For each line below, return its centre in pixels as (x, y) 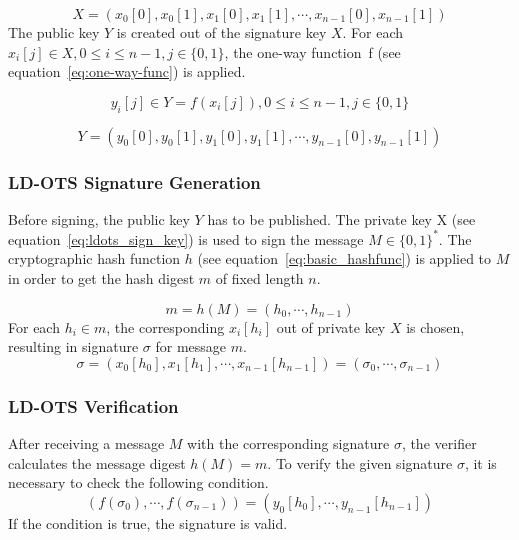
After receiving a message (86, 443)
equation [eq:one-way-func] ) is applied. (127, 71)
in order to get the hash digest (101, 278)
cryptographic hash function (94, 258)
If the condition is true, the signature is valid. (148, 522)
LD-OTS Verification (93, 405)
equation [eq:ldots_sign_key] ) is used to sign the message (186, 238)
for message (191, 346)
